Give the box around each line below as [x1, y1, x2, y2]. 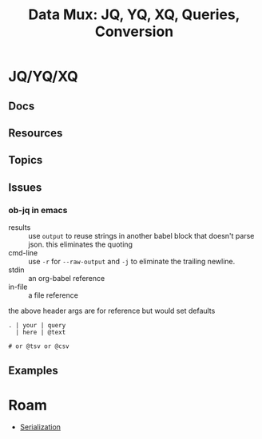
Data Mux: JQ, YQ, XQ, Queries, [28, 6, 240, 24]
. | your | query [8, 322, 66, 330]
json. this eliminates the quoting [28, 239, 133, 249]
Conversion [94, 22, 174, 41]
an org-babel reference [28, 274, 105, 283]
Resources [8, 126, 63, 140]
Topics [8, 153, 43, 167]
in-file [8, 282, 28, 292]
